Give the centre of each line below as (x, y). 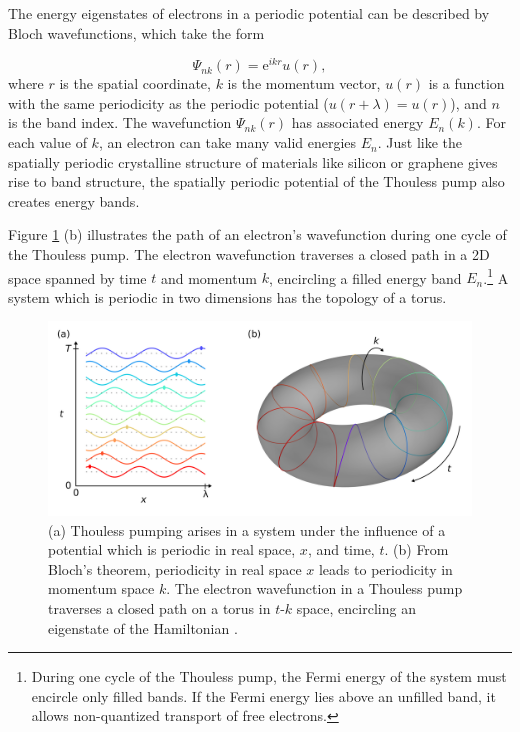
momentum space (101, 588)
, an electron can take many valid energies (227, 142)
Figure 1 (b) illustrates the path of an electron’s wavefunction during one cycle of (257, 234)
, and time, (341, 549)
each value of (47, 142)
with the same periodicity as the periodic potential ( (168, 102)
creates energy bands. (74, 200)
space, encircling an (356, 608)
